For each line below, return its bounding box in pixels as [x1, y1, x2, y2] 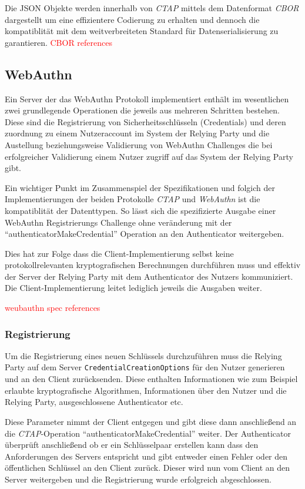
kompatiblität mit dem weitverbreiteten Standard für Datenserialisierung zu [5, 25, 279, 37]
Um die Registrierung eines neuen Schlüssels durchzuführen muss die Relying [5, 349, 282, 361]
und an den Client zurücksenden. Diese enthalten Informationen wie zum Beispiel [5, 373, 298, 385]
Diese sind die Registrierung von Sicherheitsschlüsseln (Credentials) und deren [5, 115, 286, 128]
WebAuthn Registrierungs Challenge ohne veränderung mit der [5, 216, 232, 228]
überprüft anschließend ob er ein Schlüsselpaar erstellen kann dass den [5, 438, 259, 451]
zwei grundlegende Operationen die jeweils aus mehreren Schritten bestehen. [5, 104, 280, 116]
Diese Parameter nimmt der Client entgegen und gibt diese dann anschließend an [5, 415, 297, 427]
